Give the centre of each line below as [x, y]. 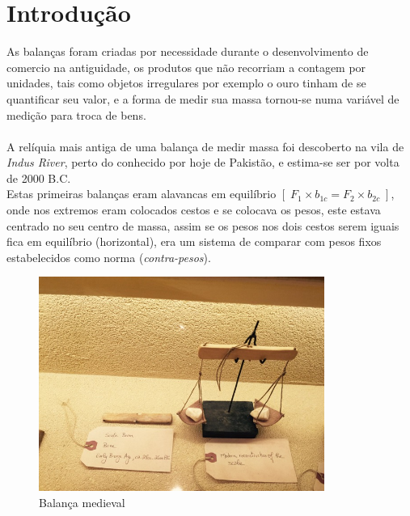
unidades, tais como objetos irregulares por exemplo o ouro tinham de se [186, 83]
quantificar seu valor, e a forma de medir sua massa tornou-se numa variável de [203, 98]
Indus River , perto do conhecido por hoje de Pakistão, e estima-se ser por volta [203, 162]
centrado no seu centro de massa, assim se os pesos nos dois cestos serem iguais [203, 225]
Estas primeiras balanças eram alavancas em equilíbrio [142, 194]
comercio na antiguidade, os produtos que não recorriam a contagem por [186, 67]
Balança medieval [82, 502]
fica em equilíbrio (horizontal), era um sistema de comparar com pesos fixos [194, 241]
